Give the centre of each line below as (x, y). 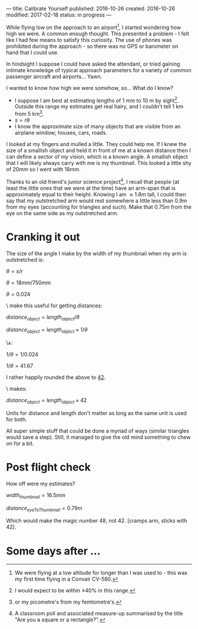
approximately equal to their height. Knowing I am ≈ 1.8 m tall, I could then (96, 194)
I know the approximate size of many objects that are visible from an (98, 126)
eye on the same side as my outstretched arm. (62, 213)
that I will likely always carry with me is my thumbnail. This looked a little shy (99, 163)
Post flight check (49, 467)
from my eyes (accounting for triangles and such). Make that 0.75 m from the (99, 207)
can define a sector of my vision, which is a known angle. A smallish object (97, 157)
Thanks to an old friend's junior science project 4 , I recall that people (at (93, 181)
